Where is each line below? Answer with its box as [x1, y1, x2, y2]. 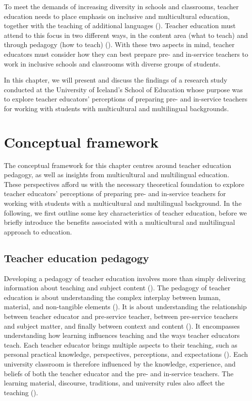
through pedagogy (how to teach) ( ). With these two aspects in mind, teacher [4, 39, 235, 50]
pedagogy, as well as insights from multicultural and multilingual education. [4, 169, 229, 180]
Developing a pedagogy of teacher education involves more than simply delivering [4, 273, 246, 283]
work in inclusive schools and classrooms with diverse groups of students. [4, 58, 220, 68]
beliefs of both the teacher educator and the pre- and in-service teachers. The [4, 368, 234, 378]
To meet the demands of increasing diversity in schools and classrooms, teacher [4, 1, 239, 11]
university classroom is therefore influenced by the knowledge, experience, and [4, 358, 236, 368]
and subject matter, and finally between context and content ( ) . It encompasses [4, 320, 240, 331]
